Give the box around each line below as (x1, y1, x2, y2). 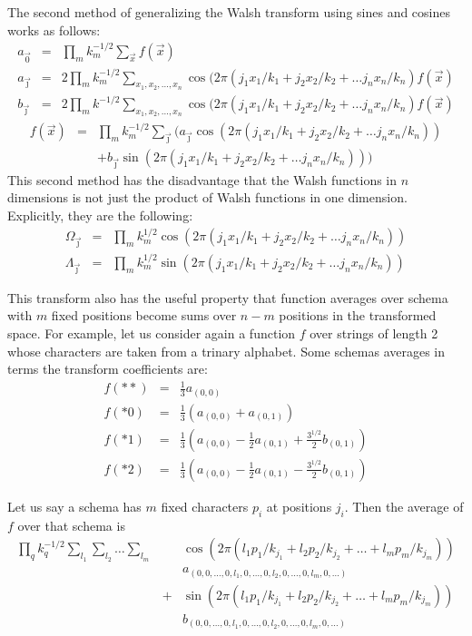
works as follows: (7, 20, 101, 39)
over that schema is (17, 515, 125, 534)
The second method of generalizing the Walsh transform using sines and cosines (7, 3, 450, 21)
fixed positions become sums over (51, 306, 237, 325)
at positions (266, 496, 332, 515)
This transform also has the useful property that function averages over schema (7, 288, 448, 307)
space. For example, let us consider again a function (7, 323, 296, 342)
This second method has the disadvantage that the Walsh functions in (7, 170, 398, 189)
